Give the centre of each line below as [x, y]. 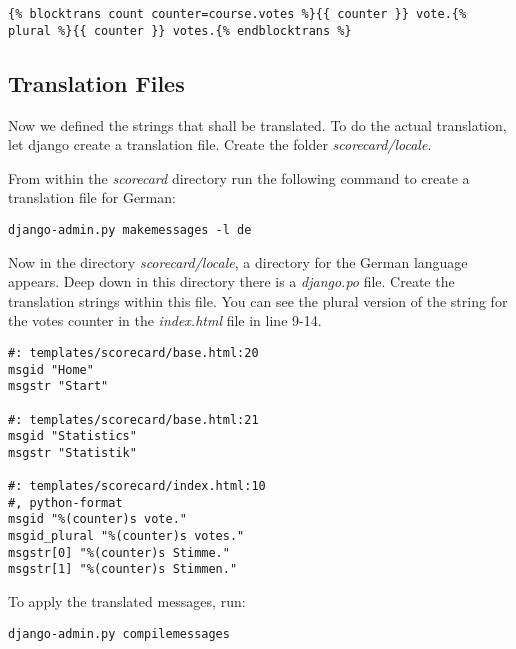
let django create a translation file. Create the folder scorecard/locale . [220, 144]
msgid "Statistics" [72, 436]
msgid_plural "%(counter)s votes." [126, 536]
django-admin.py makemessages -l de [130, 229]
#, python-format [65, 502]
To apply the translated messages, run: [127, 601]
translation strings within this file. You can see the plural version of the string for [258, 300]
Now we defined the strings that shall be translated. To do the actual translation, [257, 124]
